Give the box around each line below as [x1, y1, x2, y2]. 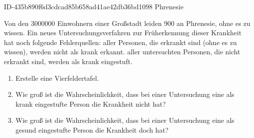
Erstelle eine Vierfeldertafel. [15, 72, 99, 83]
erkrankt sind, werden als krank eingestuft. [4, 56, 133, 66]
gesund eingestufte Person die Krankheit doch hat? [15, 124, 169, 135]
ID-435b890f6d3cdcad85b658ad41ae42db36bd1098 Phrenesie [4, 1, 184, 11]
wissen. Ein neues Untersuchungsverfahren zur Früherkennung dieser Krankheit [4, 27, 242, 38]
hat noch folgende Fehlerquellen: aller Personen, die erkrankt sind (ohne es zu [4, 37, 237, 47]
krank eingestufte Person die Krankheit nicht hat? [15, 98, 166, 109]
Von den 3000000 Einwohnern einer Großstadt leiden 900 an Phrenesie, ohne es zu [4, 18, 251, 28]
